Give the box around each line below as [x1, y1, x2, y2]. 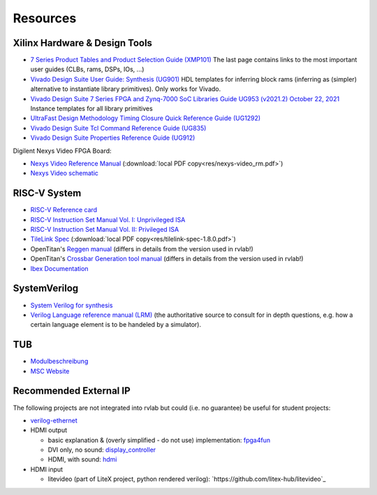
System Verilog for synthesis [30, 301, 113, 309]
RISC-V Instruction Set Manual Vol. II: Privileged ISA [30, 226, 179, 234]
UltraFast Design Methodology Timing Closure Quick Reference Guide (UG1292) [30, 114, 261, 122]
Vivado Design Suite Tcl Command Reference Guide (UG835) [30, 124, 207, 132]
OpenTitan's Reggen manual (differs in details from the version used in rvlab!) [30, 244, 254, 253]
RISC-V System [13, 187, 82, 199]
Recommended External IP [13, 385, 131, 397]
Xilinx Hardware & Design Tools [13, 37, 153, 49]
